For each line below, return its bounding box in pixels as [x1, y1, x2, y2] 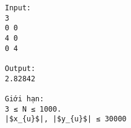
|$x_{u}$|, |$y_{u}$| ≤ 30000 [5, 115, 127, 124]
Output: [5, 64, 36, 73]
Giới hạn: [5, 94, 44, 103]
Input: [5, 4, 31, 12]
